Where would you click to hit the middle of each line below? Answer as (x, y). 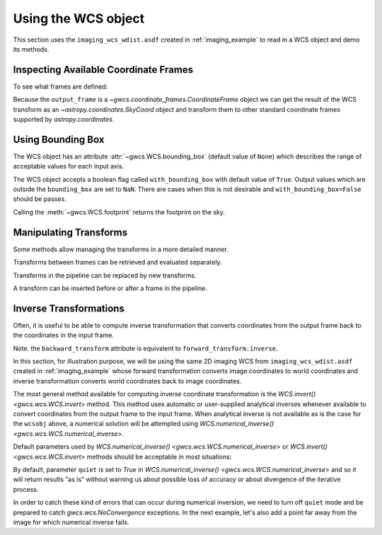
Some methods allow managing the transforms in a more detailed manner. (121, 249)
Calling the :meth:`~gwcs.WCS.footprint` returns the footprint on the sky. (119, 212)
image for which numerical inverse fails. (71, 522)
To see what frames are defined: (60, 86)
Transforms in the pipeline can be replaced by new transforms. (105, 275)
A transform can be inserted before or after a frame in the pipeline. (110, 288)
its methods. (31, 49)
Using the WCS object (79, 18)
